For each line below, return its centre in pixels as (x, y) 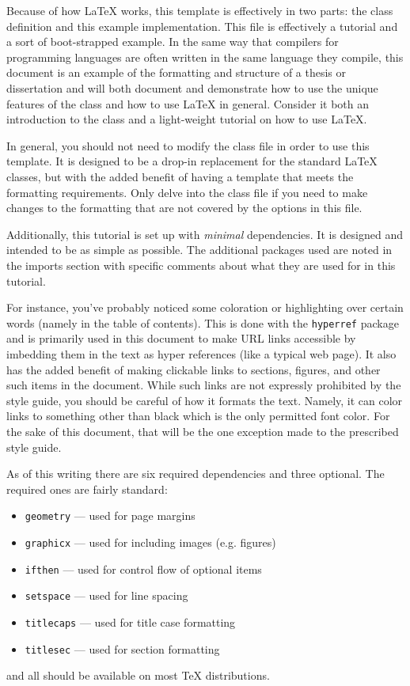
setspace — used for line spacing (106, 595)
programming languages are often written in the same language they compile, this (205, 57)
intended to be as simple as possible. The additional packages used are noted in (199, 250)
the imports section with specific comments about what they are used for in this (201, 265)
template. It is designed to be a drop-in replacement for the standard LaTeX (192, 161)
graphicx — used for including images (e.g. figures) (150, 542)
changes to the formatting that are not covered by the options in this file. (184, 208)
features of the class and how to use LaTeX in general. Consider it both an (188, 103)
